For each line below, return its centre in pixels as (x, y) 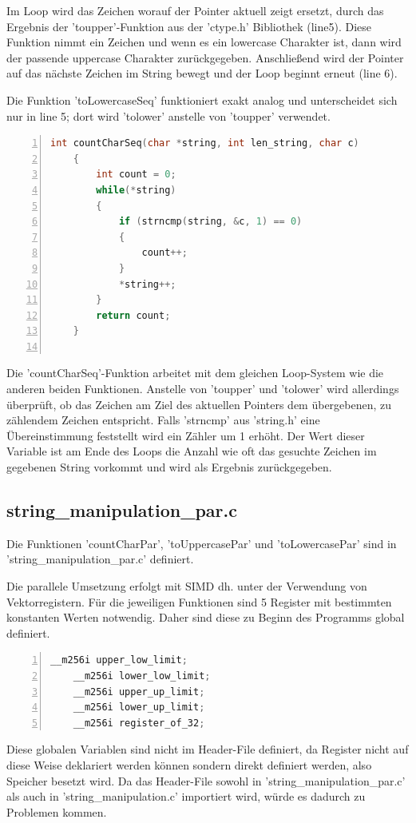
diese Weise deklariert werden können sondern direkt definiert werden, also (189, 764)
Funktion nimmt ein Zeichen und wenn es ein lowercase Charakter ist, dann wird (204, 42)
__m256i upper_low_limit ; (119, 660)
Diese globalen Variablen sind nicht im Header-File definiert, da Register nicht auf (208, 749)
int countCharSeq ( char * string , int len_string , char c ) (205, 143)
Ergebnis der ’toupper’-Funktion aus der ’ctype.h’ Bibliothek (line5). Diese (189, 26)
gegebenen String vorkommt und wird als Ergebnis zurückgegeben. (169, 467)
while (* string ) (136, 190)
